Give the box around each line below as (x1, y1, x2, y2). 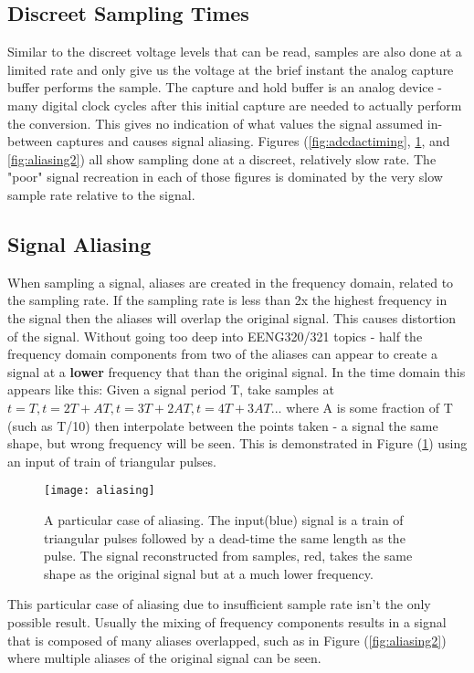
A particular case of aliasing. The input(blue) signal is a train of (44, 510, 404, 529)
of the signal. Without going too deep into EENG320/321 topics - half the (7, 326, 423, 345)
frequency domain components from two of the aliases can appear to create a (7, 344, 437, 363)
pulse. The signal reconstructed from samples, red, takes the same (44, 546, 413, 565)
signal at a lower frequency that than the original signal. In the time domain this (7, 362, 466, 381)
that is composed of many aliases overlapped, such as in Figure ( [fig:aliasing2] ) (7, 630, 447, 649)
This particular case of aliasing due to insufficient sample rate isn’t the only (7, 594, 431, 614)
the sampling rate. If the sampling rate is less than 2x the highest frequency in (7, 290, 448, 310)
